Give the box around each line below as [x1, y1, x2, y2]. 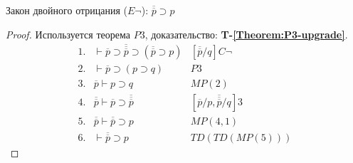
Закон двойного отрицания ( [6, 3, 127, 17]
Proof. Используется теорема [6, 26, 130, 41]
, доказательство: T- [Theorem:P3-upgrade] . [144, 26, 348, 41]
